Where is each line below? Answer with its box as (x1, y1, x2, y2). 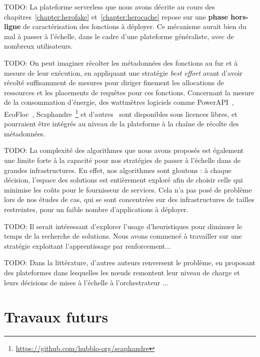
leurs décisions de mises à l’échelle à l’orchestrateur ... (4, 277, 168, 287)
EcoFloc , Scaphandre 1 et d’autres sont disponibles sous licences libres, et (4, 107, 237, 119)
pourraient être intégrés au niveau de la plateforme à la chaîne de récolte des (4, 118, 239, 129)
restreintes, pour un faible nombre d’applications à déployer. (4, 204, 188, 214)
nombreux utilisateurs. (4, 41, 73, 51)
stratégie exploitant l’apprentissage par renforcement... (4, 240, 171, 251)
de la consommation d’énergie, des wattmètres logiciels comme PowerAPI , (4, 97, 234, 107)
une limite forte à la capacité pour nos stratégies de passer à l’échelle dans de (4, 154, 241, 165)
